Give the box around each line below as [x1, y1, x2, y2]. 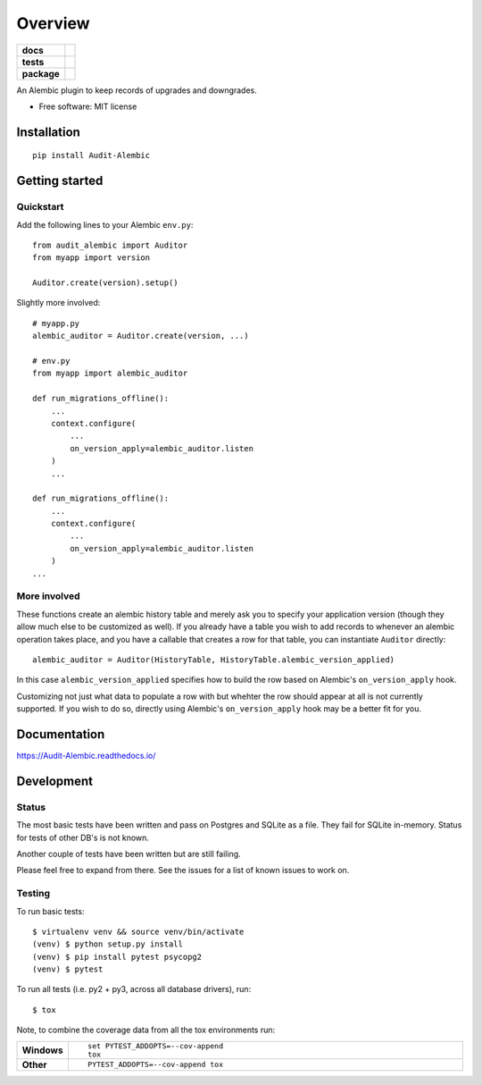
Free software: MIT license [38, 101, 137, 112]
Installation [16, 124, 80, 139]
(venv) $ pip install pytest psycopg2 [32, 952, 203, 962]
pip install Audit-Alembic [32, 150, 151, 161]
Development [16, 773, 94, 788]
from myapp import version [32, 253, 151, 263]
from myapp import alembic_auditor [32, 368, 188, 379]
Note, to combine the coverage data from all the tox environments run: [16, 1024, 276, 1036]
